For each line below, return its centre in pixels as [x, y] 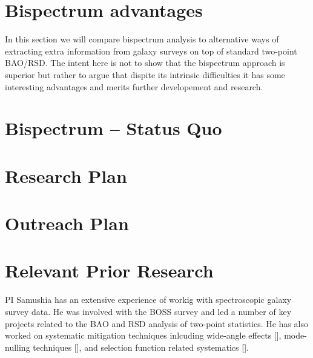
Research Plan [66, 175]
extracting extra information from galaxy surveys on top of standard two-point [151, 51]
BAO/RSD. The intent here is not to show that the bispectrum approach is [145, 63]
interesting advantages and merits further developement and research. [134, 86]
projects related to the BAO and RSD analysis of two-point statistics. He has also [156, 323]
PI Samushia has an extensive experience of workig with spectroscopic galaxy [148, 300]
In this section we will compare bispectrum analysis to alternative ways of [142, 39]
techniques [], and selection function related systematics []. [141, 347]
